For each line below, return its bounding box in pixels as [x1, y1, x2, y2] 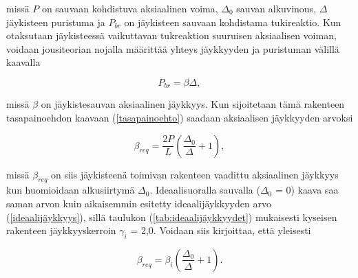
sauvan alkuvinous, [236, 1, 317, 15]
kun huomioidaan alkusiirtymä [6, 183, 135, 197]
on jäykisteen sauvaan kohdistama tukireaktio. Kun [124, 14, 341, 29]
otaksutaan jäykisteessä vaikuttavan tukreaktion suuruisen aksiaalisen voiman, [6, 28, 337, 43]
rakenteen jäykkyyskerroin [6, 223, 116, 238]
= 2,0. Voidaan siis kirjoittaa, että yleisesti [130, 223, 311, 238]
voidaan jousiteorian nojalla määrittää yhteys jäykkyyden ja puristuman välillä [6, 41, 339, 56]
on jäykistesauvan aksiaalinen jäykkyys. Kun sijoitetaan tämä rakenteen [41, 97, 345, 111]
